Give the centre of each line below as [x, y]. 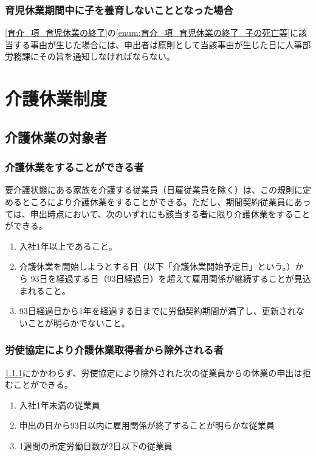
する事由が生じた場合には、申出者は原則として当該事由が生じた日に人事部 [162, 44]
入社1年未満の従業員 [60, 405]
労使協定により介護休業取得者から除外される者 [114, 350]
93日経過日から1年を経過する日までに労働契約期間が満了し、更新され [157, 311]
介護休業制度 [56, 98]
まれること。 [45, 290]
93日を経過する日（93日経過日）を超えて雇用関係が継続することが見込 [171, 278]
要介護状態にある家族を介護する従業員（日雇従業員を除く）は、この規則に [154, 190]
